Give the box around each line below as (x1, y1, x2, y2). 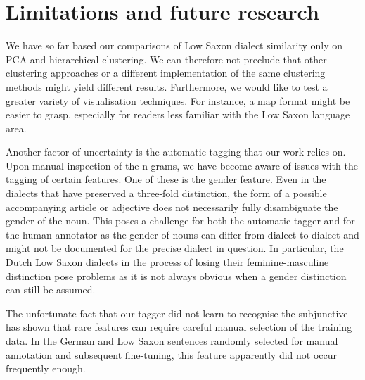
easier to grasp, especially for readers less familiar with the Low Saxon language (6, 107, 350, 122)
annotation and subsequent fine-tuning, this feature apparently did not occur (6, 347, 337, 362)
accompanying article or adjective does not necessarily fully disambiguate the (6, 199, 338, 214)
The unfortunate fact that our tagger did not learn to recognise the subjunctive (6, 305, 348, 320)
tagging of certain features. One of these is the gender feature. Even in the (6, 172, 326, 186)
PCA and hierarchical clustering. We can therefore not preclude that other (6, 51, 327, 66)
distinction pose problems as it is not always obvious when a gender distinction (6, 268, 347, 283)
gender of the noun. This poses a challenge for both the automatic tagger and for (6, 213, 355, 228)
